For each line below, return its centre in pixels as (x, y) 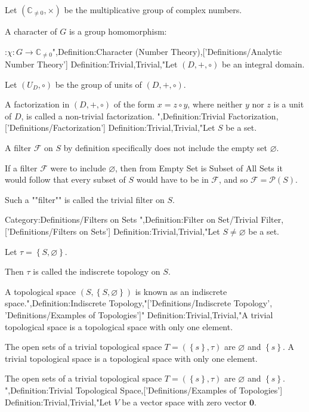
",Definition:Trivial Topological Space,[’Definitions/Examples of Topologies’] (144, 390)
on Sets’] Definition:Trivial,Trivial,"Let (150, 231)
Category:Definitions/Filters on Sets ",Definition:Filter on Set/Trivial (132, 219)
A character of (31, 31)
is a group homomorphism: (118, 31)
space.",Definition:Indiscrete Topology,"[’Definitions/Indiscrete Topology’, (139, 303)
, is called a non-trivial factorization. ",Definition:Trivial (123, 116)
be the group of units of (98, 84)
